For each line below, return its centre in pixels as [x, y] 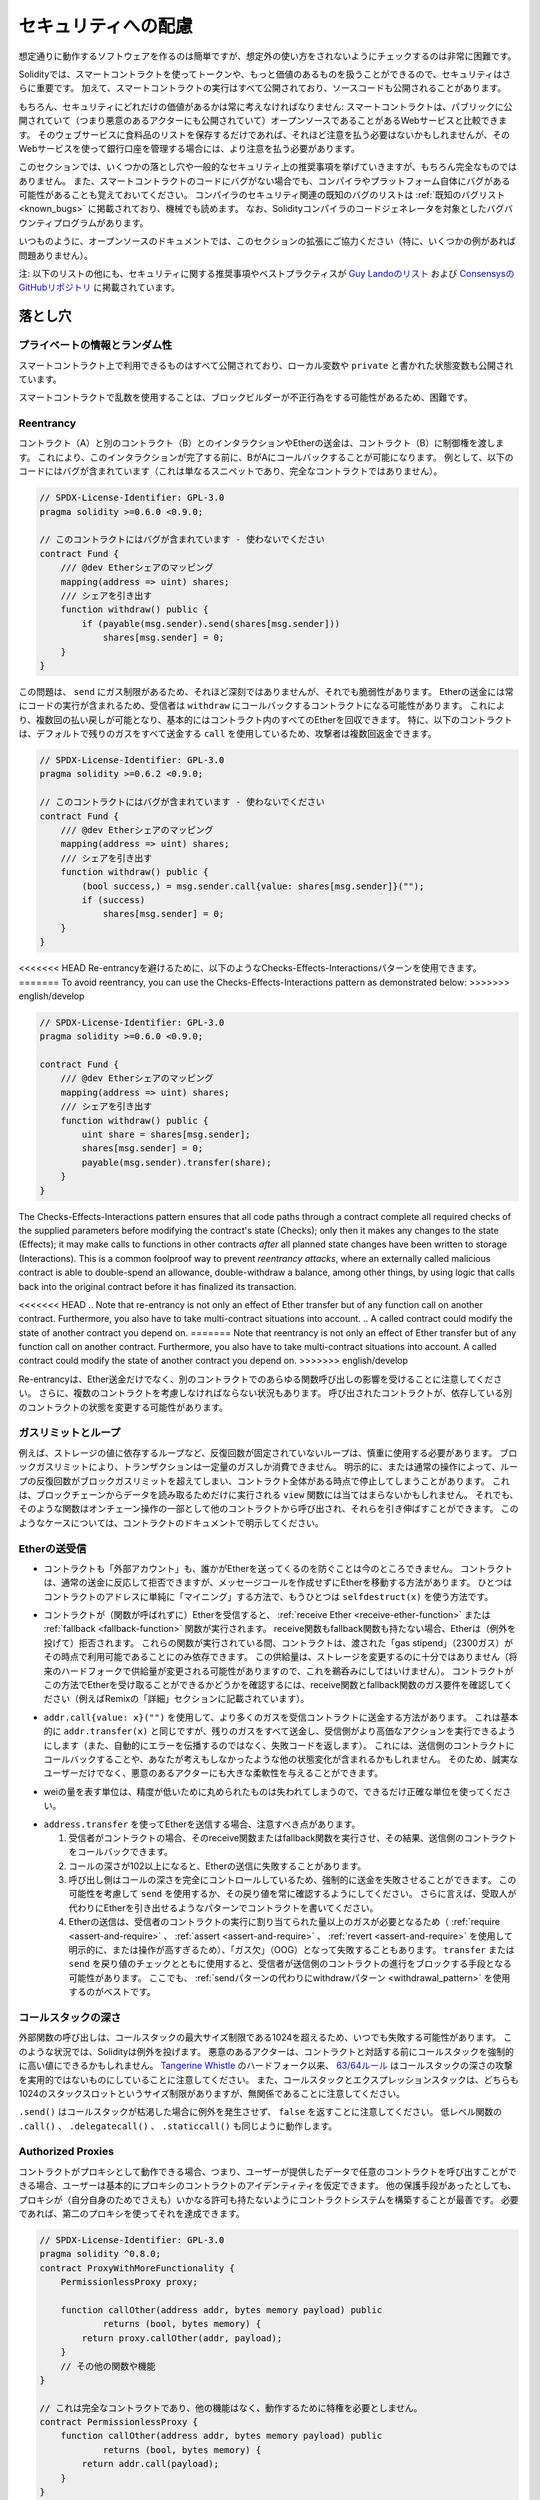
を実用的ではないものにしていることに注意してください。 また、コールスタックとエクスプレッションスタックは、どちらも [268, 2079]
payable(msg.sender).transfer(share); [176, 1162]
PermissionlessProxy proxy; [129, 2282]
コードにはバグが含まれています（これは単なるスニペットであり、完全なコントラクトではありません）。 [230, 471]
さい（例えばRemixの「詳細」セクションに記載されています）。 [180, 1699]
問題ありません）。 [56, 255]
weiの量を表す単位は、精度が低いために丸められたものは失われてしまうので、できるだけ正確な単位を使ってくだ [273, 1791]
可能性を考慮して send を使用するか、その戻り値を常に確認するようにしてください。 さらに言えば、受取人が [292, 1894]
